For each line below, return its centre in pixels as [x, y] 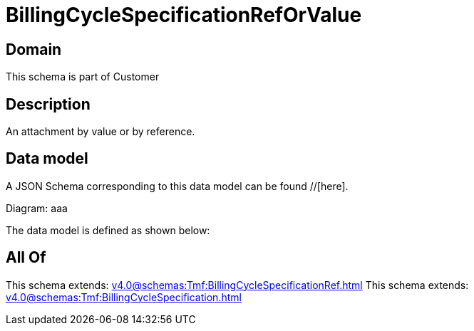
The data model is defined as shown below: [108, 230]
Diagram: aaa [37, 208]
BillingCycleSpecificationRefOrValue [184, 15]
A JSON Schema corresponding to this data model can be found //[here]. [177, 186]
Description [48, 104]
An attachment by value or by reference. [101, 132]
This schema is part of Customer [83, 77]
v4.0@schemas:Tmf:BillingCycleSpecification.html [124, 297]
